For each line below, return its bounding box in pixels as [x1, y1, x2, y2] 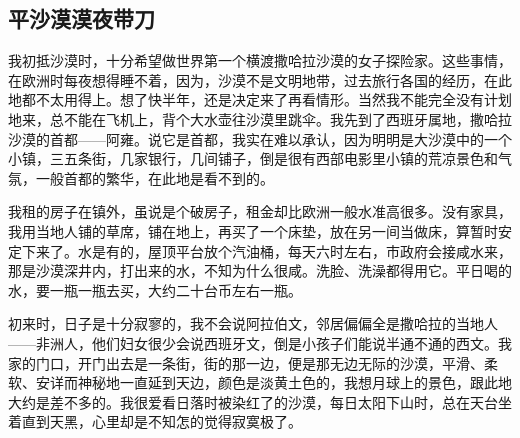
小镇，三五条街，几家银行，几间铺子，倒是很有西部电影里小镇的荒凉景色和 [8, 148, 498, 169]
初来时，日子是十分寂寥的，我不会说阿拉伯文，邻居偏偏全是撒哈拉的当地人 [8, 313, 498, 334]
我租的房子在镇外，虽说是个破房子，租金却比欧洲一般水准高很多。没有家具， [8, 201, 512, 222]
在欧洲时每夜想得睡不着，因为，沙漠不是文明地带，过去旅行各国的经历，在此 [8, 69, 512, 90]
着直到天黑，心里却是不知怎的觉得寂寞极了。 [8, 411, 302, 432]
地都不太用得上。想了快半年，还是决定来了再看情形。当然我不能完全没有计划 [8, 89, 512, 110]
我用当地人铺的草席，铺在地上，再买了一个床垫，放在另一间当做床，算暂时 [8, 220, 498, 241]
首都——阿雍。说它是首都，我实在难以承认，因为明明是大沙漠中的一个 [49, 128, 512, 149]
